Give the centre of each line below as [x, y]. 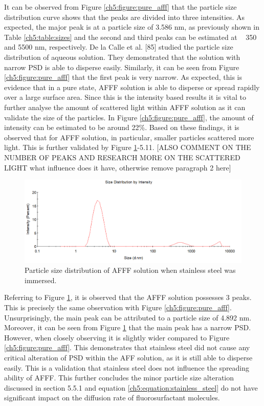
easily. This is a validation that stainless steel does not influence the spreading [127, 367]
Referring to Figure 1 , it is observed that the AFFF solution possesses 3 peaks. [128, 297]
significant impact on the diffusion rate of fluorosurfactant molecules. [112, 398]
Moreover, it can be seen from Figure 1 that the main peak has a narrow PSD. [128, 327]
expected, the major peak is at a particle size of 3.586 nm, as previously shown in [132, 27]
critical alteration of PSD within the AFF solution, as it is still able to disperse [128, 357]
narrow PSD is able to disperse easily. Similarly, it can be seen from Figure [122, 67]
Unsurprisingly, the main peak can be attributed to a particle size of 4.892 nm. [128, 317]
